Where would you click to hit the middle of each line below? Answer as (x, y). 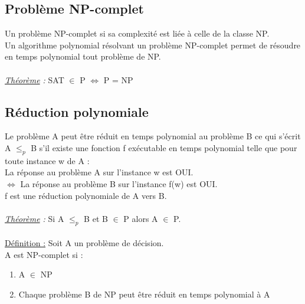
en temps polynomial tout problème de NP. (83, 56)
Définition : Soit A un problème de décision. (84, 243)
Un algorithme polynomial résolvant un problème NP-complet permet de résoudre (153, 45)
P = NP (118, 79)
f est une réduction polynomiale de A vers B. (86, 195)
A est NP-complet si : (44, 254)
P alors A (141, 218)
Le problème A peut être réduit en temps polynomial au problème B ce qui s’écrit (153, 136)
